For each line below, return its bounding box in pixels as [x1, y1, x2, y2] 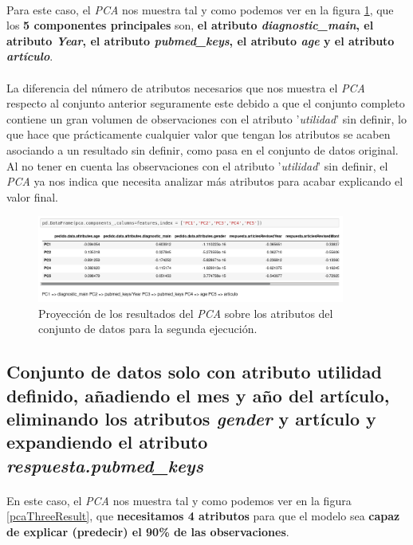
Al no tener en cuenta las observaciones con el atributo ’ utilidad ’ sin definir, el [6, 157, 388, 174]
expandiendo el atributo [6, 429, 208, 454]
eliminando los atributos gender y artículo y [6, 406, 376, 430]
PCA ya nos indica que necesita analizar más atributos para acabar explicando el [6, 173, 403, 190]
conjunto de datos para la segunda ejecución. [38, 320, 258, 337]
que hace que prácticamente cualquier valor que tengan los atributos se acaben [6, 126, 391, 143]
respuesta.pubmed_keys [6, 453, 203, 477]
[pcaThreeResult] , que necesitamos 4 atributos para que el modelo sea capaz [6, 508, 400, 524]
